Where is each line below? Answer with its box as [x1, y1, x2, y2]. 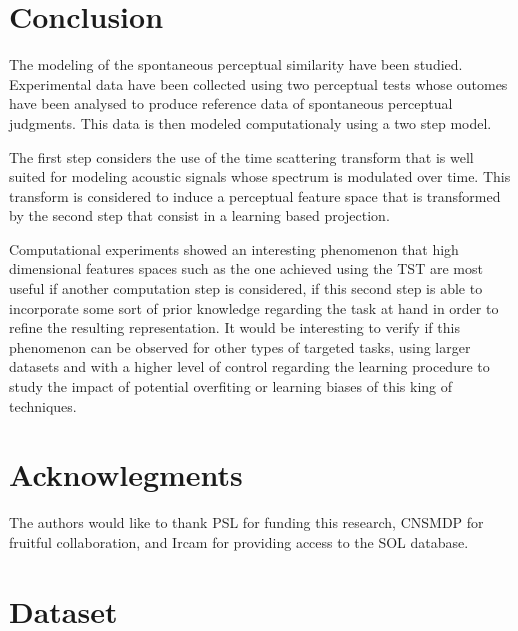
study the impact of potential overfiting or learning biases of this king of [9, 376, 453, 397]
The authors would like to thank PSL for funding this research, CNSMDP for [9, 512, 484, 533]
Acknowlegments [9, 454, 243, 495]
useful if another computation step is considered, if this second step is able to [9, 278, 483, 299]
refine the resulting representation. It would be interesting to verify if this [9, 317, 460, 338]
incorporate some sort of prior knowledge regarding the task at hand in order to [9, 297, 499, 318]
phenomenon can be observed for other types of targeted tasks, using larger [9, 336, 471, 357]
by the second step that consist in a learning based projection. [9, 205, 390, 226]
